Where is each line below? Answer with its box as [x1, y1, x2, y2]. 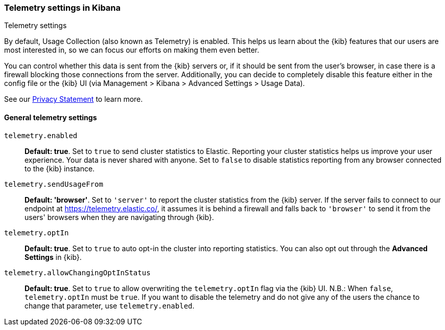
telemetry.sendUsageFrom [4, 180, 103, 188]
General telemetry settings [4, 113, 97, 122]
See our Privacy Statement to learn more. [4, 95, 143, 104]
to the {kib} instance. [25, 164, 95, 173]
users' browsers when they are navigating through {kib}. [25, 212, 214, 222]
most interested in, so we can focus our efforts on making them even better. [4, 46, 260, 55]
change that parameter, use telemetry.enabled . [25, 301, 195, 310]
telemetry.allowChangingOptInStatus [4, 268, 151, 277]
